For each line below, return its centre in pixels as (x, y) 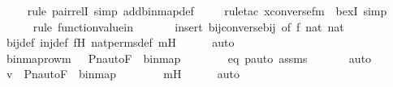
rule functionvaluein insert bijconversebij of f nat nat (188, 26)
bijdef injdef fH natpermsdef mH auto (120, 42)
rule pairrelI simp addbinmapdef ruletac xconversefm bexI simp (207, 10)
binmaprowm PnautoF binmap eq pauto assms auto (189, 58)
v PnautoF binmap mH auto (123, 74)
